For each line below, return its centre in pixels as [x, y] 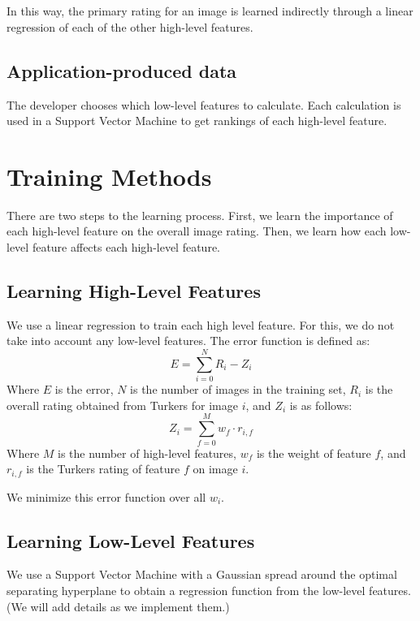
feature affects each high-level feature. [126, 247]
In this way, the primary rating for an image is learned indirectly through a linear [210, 11]
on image [215, 469]
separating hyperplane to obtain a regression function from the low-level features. [209, 590]
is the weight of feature [314, 453]
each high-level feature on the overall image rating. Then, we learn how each [197, 231]
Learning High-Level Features [134, 291]
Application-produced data [122, 70]
